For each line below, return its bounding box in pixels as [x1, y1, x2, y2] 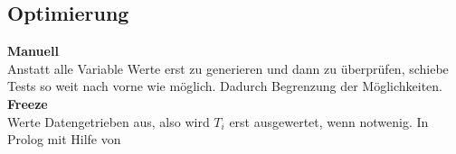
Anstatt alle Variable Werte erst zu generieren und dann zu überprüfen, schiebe [7, 59, 449, 77]
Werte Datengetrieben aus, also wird [7, 112, 210, 131]
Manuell [7, 41, 59, 60]
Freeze [7, 94, 48, 113]
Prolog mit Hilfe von [7, 130, 121, 149]
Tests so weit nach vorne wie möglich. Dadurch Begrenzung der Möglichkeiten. [7, 77, 443, 95]
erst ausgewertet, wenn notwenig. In [229, 112, 429, 131]
